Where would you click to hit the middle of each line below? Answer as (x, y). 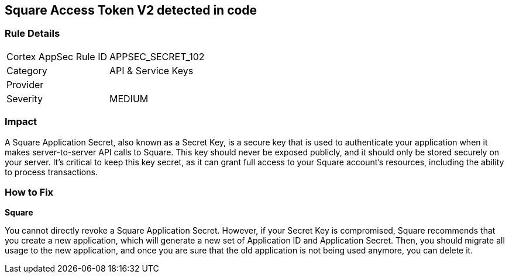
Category (27, 70)
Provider (25, 84)
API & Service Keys (152, 70)
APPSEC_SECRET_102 (157, 56)
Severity (25, 98)
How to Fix (29, 192)
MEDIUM (129, 98)
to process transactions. (51, 172)
